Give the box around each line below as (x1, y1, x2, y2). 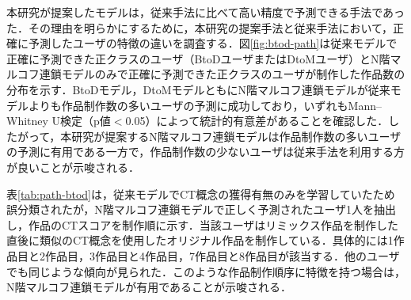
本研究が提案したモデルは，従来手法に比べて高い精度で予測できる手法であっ (6, 4, 405, 20)
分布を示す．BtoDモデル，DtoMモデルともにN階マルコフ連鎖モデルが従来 (6, 81, 390, 97)
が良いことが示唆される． (6, 158, 139, 175)
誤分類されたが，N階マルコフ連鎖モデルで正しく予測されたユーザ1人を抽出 (6, 201, 397, 218)
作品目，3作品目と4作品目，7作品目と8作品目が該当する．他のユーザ (44, 247, 400, 264)
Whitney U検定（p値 (6, 112, 111, 129)
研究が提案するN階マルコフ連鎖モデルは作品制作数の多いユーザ (71, 127, 401, 144)
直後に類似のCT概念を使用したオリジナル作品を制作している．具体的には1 (6, 232, 394, 249)
